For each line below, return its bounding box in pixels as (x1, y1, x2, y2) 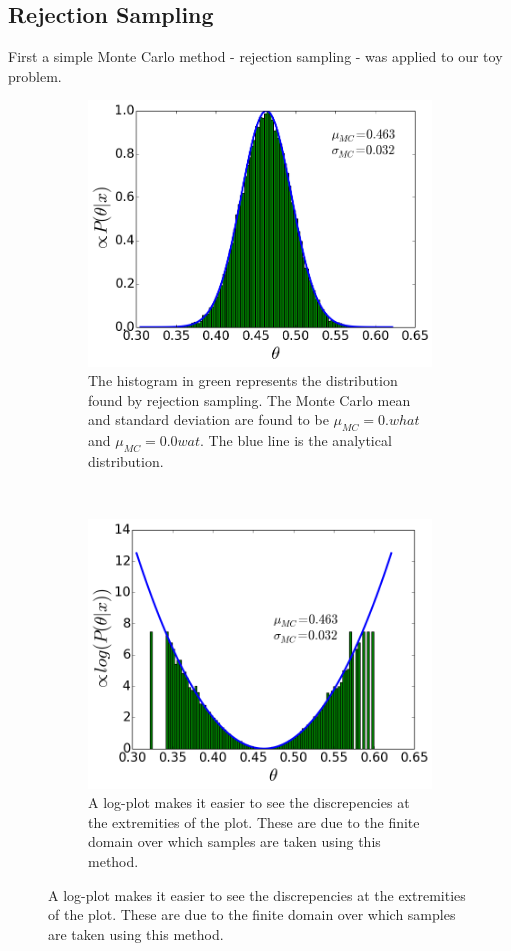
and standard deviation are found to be (88, 409, 329, 430)
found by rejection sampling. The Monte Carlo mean (88, 389, 411, 410)
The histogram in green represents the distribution (88, 370, 398, 391)
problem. (8, 65, 62, 86)
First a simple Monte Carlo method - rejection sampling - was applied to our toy (8, 46, 503, 67)
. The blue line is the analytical (200, 430, 392, 451)
